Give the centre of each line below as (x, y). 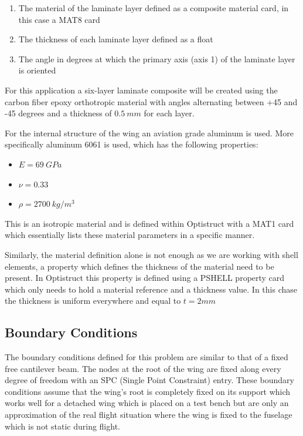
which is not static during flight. (62, 426)
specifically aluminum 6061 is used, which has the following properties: (132, 144)
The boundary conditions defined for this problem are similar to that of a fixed (147, 357)
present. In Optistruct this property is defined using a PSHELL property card (145, 278)
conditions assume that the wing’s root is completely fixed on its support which (148, 391)
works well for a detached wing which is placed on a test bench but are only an (147, 403)
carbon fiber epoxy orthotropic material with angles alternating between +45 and (151, 101)
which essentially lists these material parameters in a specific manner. (130, 235)
